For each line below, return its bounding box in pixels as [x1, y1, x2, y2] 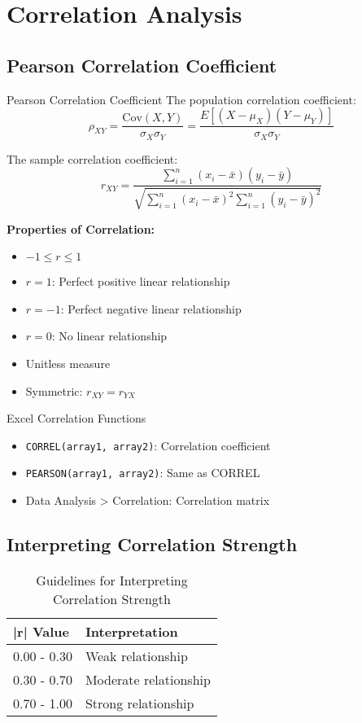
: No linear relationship [51, 327, 168, 344]
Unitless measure [25, 355, 111, 372]
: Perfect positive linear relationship [51, 273, 230, 290]
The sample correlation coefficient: [7, 150, 178, 167]
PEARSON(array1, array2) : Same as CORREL [25, 464, 260, 481]
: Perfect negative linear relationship [60, 300, 242, 317]
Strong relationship [85, 693, 194, 712]
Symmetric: [25, 382, 83, 399]
